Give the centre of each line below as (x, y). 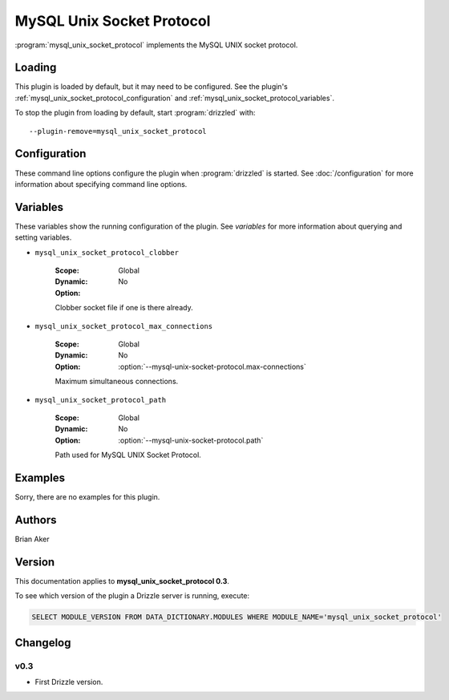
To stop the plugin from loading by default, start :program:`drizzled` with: (135, 113)
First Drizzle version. (69, 682)
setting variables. (43, 237)
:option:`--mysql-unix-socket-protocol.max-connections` (212, 366)
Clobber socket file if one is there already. (124, 308)
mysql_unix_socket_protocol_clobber (107, 252)
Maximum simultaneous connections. (117, 382)
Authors (36, 520)
